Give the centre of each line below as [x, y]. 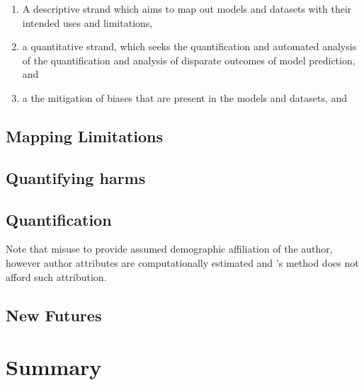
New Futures [54, 315]
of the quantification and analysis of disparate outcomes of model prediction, [189, 60]
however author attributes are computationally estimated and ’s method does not [182, 262]
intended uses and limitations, [87, 22]
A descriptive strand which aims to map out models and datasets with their [187, 8]
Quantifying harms [76, 177]
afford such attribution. [56, 276]
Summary [54, 367]
